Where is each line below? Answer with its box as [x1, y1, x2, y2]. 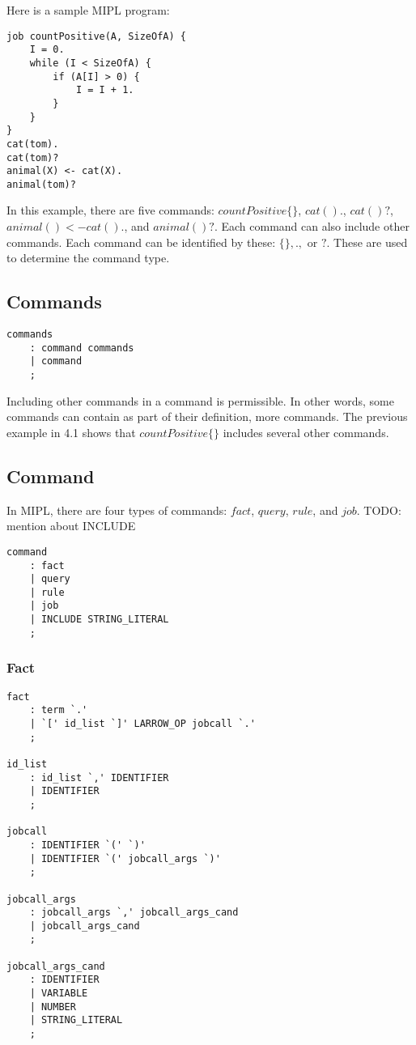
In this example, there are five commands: [6, 202, 214, 219]
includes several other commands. [223, 423, 389, 440]
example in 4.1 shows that [6, 423, 136, 440]
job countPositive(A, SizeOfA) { [6, 30, 186, 42]
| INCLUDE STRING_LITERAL [29, 614, 169, 626]
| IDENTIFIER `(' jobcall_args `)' [29, 852, 221, 864]
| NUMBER [29, 1000, 76, 1013]
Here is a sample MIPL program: [6, 2, 170, 18]
